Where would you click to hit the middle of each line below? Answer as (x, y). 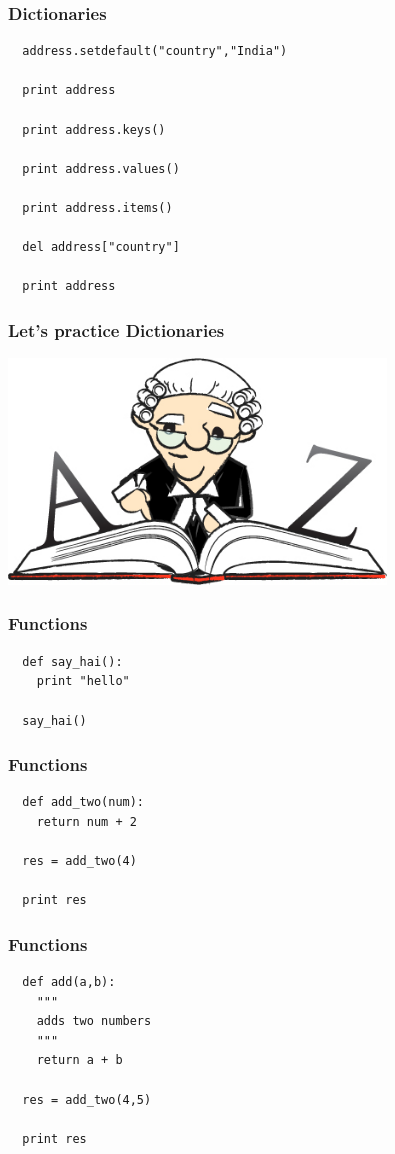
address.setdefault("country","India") (155, 51)
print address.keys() (94, 129)
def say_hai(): (72, 661)
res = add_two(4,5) (87, 1099)
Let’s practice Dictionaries (116, 329)
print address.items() (97, 207)
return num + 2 (86, 821)
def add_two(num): (83, 802)
